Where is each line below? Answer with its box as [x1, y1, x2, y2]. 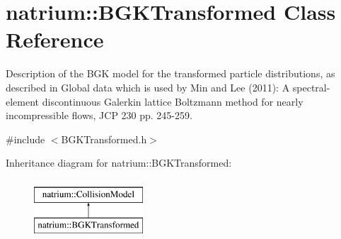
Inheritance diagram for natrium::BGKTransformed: [6, 155, 232, 170]
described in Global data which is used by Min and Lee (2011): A [6, 79, 290, 94]
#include [6, 131, 45, 146]
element [6, 94, 40, 109]
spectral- [292, 79, 330, 94]
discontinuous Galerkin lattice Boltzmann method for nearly [42, 94, 304, 109]
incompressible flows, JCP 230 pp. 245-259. [6, 108, 192, 123]
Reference [6, 25, 104, 54]
